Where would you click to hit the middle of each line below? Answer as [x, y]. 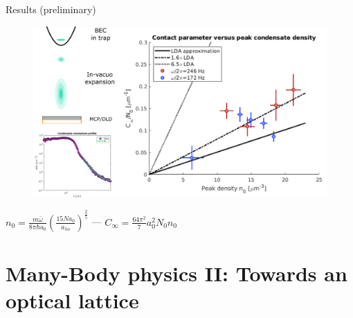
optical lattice [72, 300]
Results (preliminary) [51, 9]
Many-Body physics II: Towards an [176, 273]
